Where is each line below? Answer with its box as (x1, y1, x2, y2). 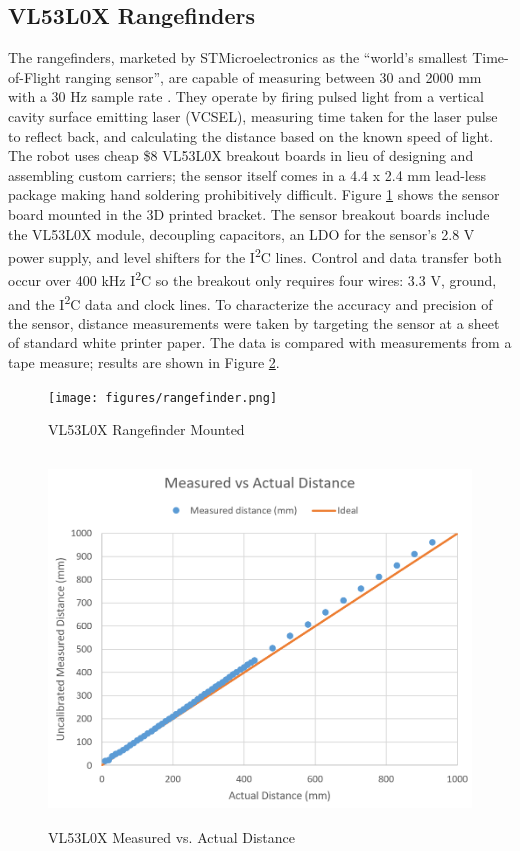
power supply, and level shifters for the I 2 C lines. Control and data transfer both (8, 244, 502, 267)
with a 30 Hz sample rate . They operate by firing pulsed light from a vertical (8, 86, 484, 107)
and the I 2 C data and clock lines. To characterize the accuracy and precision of (8, 290, 493, 314)
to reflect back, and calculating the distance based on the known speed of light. (8, 125, 494, 146)
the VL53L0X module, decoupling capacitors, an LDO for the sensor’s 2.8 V (8, 223, 475, 244)
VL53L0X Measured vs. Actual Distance (48, 827, 296, 848)
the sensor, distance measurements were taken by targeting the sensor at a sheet (8, 312, 500, 333)
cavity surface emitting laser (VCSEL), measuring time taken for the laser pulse (8, 105, 498, 126)
